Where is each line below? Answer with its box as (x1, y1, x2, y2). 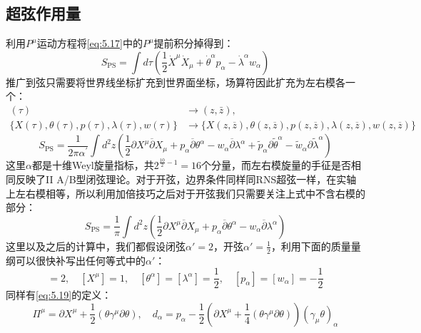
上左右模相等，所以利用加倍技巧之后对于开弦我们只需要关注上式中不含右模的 (6, 185, 365, 200)
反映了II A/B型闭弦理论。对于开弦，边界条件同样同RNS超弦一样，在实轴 (15, 172, 357, 186)
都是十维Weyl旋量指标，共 (31, 158, 154, 173)
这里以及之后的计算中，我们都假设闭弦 (6, 238, 186, 253)
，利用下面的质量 (270, 238, 351, 253)
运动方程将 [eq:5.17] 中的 (36, 36, 143, 51)
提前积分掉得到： (153, 36, 234, 51)
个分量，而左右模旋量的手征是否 (201, 158, 352, 173)
